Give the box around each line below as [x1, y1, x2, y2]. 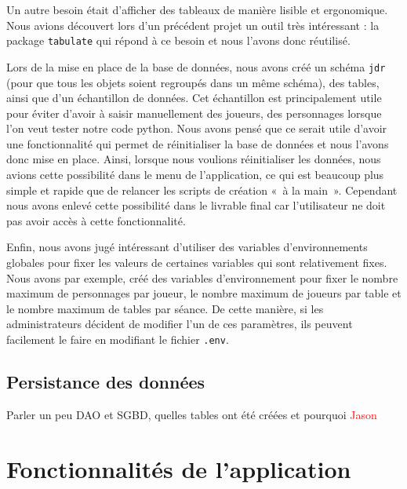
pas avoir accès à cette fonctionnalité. [6, 212, 186, 228]
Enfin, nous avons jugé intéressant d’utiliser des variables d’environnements [6, 239, 368, 255]
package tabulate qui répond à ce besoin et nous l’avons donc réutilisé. [6, 32, 351, 49]
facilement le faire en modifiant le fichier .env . [6, 331, 229, 347]
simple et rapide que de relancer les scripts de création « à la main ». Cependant [6, 181, 398, 198]
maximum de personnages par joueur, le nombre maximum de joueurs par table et [6, 285, 402, 301]
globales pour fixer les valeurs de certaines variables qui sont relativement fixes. [6, 254, 387, 271]
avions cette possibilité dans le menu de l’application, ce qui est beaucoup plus [6, 166, 384, 183]
